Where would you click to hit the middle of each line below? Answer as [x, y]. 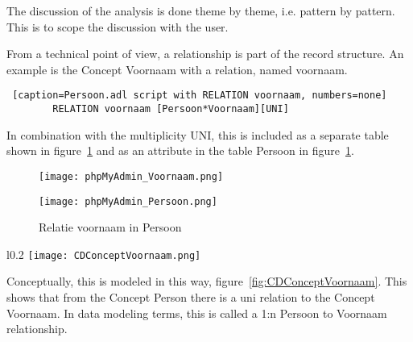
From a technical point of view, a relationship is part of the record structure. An [205, 54]
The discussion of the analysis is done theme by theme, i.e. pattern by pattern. [201, 10]
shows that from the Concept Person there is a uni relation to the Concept [191, 297]
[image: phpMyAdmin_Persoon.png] [128, 201]
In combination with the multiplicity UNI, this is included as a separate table [198, 134]
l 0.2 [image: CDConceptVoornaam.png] [104, 254]
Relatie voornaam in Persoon [110, 227]
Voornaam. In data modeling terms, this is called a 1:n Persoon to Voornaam [197, 313]
